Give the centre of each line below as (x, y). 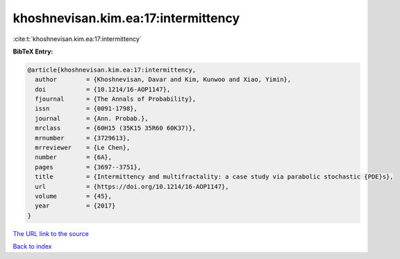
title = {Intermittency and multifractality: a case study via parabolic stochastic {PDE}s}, (214, 177)
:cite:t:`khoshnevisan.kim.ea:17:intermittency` (77, 39)
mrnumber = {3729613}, (83, 138)
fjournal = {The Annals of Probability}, (116, 99)
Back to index (32, 247)
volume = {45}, (74, 196)
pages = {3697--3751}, (88, 167)
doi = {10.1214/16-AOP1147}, (103, 89)
